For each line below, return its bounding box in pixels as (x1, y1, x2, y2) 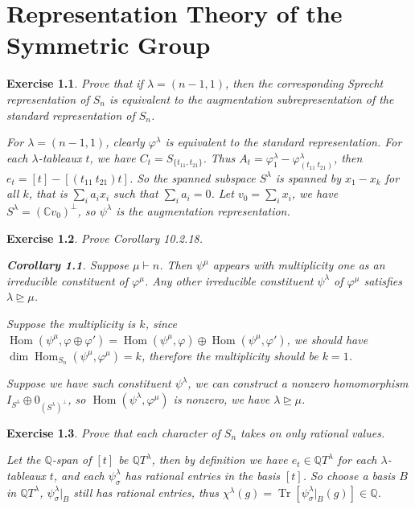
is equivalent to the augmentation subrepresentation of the (109, 90, 394, 107)
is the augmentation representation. (116, 202, 290, 219)
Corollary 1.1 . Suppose (6, 257, 129, 273)
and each (61, 466, 105, 483)
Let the (6, 451, 41, 468)
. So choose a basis (302, 466, 396, 483)
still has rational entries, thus (73, 483, 220, 500)
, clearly (105, 133, 145, 150)
